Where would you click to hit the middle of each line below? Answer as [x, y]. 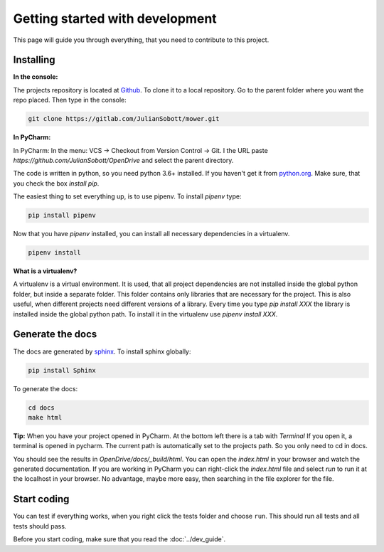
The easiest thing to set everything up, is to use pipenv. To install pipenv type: [127, 196]
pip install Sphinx [62, 370]
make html [45, 417]
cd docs [41, 408]
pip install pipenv [62, 216]
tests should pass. [40, 526]
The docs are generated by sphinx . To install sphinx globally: [102, 351]
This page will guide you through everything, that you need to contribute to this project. [141, 40]
